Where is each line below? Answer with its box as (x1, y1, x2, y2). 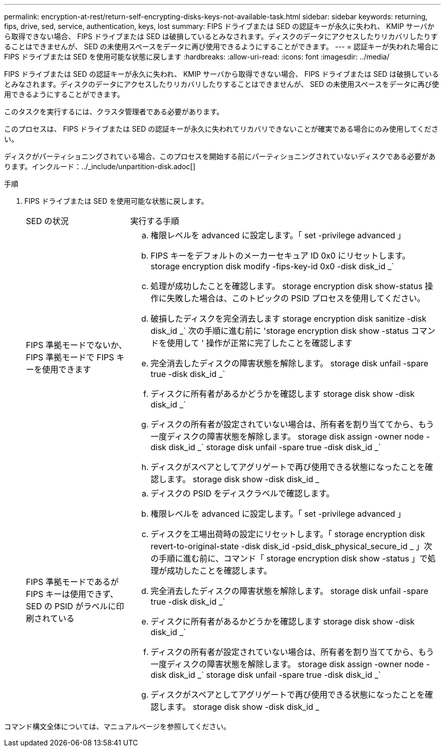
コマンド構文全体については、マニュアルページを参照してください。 (4, 722, 231, 731)
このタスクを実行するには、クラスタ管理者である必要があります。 (4, 107, 224, 116)
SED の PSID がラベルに (26, 601, 116, 611)
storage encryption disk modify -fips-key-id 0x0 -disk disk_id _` (150, 261, 394, 271)
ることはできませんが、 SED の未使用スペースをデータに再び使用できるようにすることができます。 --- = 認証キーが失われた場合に (4, 42, 439, 51)
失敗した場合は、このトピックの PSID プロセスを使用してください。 (167, 293, 425, 303)
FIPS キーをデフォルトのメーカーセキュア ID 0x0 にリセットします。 (150, 251, 410, 261)
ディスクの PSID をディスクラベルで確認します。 (150, 488, 334, 498)
